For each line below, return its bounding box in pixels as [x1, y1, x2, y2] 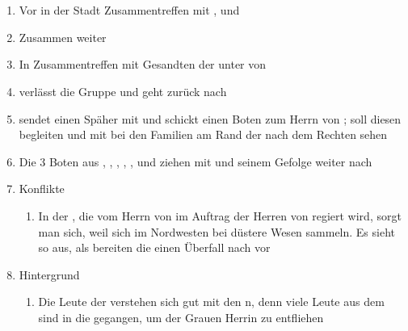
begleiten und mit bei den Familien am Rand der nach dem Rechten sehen [19, 126, 388, 143]
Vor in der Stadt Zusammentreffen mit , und [19, 2, 240, 19]
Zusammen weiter [19, 28, 107, 45]
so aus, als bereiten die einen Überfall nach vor [38, 239, 271, 256]
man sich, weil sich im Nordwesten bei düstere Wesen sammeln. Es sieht [38, 223, 396, 240]
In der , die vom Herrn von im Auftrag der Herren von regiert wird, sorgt [38, 207, 402, 224]
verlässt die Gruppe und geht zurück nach [19, 82, 227, 99]
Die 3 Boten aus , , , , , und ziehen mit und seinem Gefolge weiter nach [19, 153, 372, 170]
